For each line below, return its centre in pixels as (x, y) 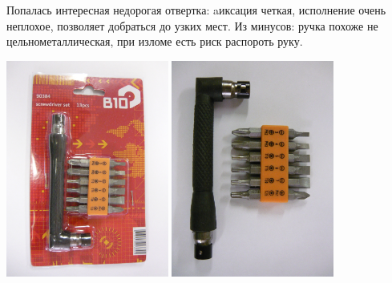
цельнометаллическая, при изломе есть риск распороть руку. (155, 41)
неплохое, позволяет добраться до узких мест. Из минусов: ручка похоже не (192, 25)
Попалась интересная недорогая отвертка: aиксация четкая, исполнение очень (196, 10)
